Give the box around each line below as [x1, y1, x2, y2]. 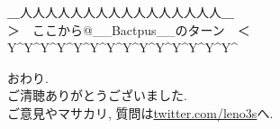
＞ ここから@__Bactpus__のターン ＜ [7, 20, 250, 39]
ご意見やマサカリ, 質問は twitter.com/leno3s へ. [7, 103, 274, 122]
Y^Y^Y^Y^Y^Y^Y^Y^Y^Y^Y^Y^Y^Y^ [7, 38, 238, 57]
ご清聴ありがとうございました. [7, 86, 187, 105]
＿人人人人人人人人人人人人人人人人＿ [7, 3, 234, 21]
